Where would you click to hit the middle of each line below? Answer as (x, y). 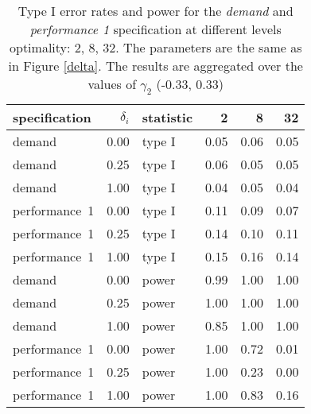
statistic (167, 118)
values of (112, 84)
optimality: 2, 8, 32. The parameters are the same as (155, 47)
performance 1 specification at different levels (155, 29)
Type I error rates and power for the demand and (155, 11)
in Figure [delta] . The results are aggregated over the (155, 66)
